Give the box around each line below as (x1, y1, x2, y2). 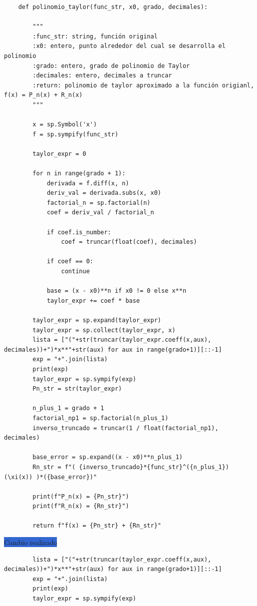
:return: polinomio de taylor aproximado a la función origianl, (32, 81, 255, 89)
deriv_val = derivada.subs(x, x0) (46, 189, 161, 197)
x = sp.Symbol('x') (32, 121, 97, 128)
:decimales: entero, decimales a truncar (32, 72, 172, 79)
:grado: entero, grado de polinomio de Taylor (32, 62, 190, 69)
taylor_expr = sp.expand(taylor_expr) (32, 317, 161, 324)
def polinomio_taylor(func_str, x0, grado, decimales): (18, 3, 208, 10)
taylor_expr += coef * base (46, 297, 140, 304)
